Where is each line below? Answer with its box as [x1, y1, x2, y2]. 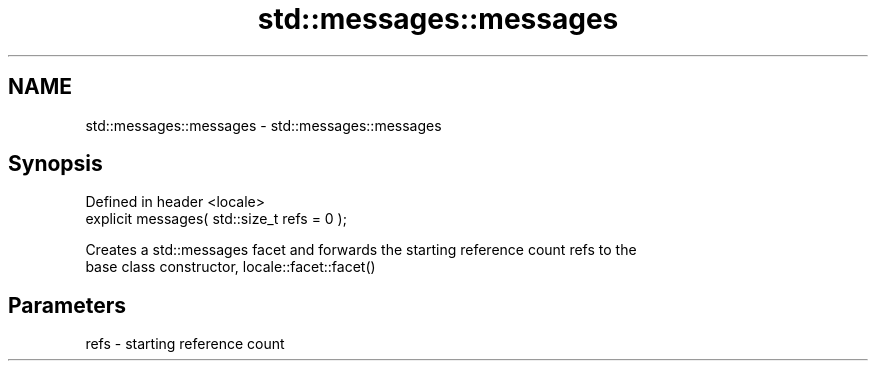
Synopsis [8, 151, 103, 177]
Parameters [8, 292, 126, 318]
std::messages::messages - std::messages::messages [85, 116, 442, 134]
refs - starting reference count [85, 335, 285, 353]
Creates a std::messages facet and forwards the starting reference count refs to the [85, 241, 637, 259]
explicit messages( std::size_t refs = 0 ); [85, 210, 347, 228]
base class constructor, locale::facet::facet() [85, 258, 376, 276]
